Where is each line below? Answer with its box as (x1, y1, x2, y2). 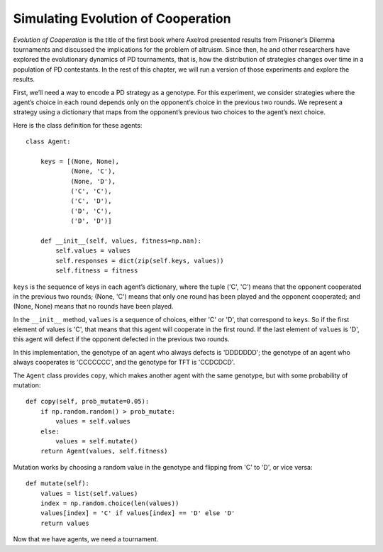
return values (40, 519, 90, 527)
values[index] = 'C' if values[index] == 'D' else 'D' (40, 509, 235, 517)
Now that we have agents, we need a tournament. (13, 535, 159, 543)
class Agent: (26, 138, 71, 145)
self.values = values (55, 247, 131, 255)
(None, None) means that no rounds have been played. (13, 302, 174, 311)
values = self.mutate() (55, 437, 138, 445)
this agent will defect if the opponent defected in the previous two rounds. (13, 335, 230, 343)
